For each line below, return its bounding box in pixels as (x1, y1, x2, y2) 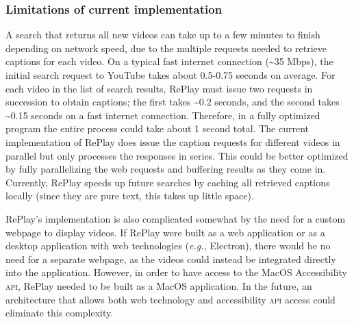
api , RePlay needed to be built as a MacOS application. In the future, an (5, 278, 312, 292)
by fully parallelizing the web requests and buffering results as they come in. (5, 162, 326, 176)
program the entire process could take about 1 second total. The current (5, 121, 309, 136)
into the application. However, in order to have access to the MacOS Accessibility (5, 265, 347, 279)
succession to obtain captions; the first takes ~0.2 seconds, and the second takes (5, 95, 340, 109)
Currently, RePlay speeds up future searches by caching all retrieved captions (5, 175, 330, 189)
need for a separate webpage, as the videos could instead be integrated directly (5, 251, 336, 266)
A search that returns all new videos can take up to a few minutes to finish (5, 27, 320, 42)
